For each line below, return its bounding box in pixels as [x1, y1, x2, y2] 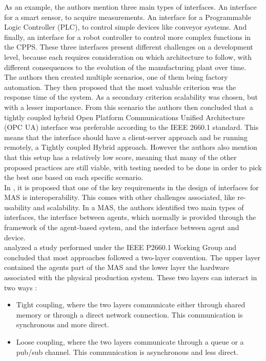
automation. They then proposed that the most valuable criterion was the [4, 81, 236, 92]
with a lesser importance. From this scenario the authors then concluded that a [4, 101, 253, 112]
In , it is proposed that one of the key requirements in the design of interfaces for [4, 182, 259, 192]
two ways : [4, 282, 37, 292]
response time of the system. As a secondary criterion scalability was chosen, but [4, 92, 258, 102]
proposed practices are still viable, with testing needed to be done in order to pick [4, 162, 262, 172]
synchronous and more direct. [16, 319, 109, 330]
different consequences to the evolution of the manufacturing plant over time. [4, 61, 247, 72]
